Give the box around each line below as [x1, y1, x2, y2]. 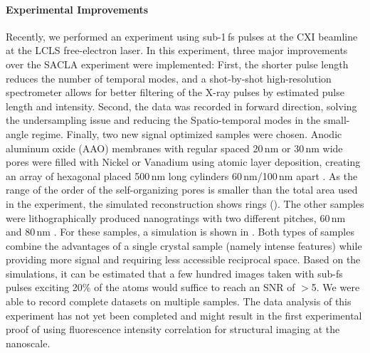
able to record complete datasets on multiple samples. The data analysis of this [6, 294, 351, 309]
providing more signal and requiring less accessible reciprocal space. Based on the [6, 252, 361, 267]
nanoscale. [6, 335, 51, 350]
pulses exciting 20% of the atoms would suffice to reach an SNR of [6, 280, 295, 295]
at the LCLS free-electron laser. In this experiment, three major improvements [6, 43, 348, 58]
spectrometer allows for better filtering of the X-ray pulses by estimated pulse [6, 85, 344, 100]
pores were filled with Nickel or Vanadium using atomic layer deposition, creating [6, 154, 361, 169]
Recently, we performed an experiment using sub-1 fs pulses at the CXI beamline [6, 28, 358, 43]
